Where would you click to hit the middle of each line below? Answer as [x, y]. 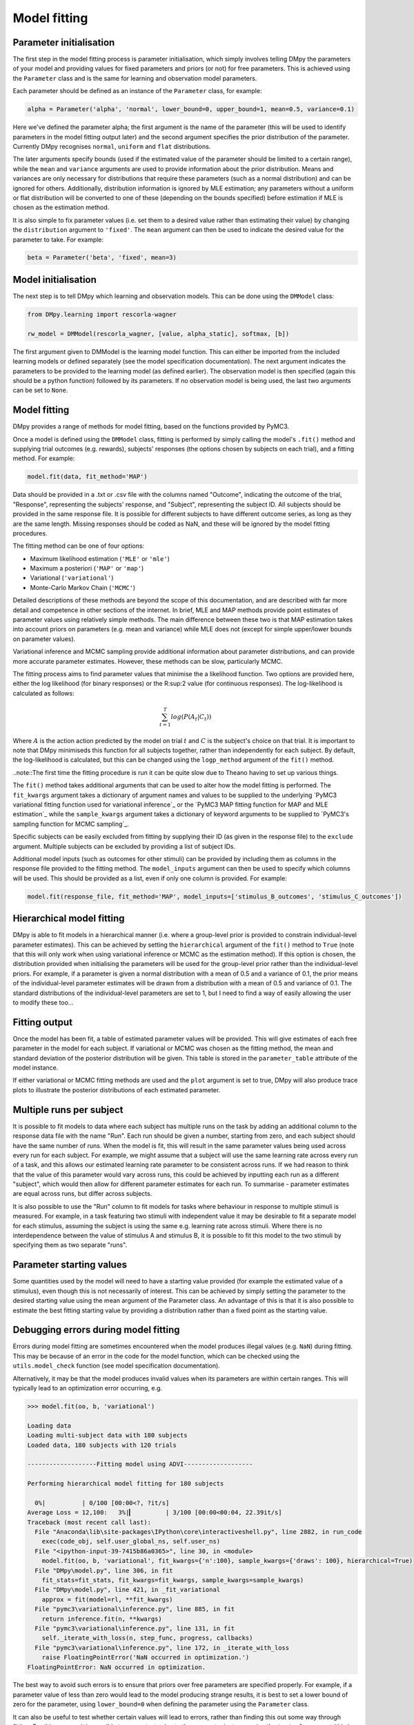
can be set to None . [40, 391]
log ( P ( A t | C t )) [191, 718]
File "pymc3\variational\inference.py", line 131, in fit [135, 1628]
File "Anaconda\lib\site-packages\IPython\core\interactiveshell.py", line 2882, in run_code [198, 1532]
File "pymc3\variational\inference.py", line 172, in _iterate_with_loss [162, 1648]
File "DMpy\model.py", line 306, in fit [104, 1570]
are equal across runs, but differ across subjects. [82, 1194]
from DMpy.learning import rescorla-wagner [102, 314]
